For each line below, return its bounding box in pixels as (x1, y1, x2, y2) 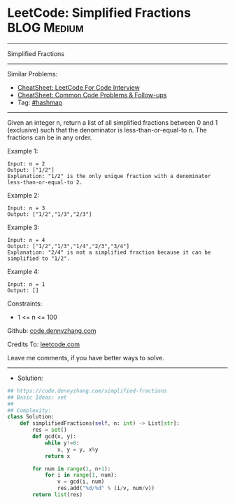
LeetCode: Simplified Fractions (7, 5, 191, 21)
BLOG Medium (7, 20, 84, 36)
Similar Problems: (7, 69, 58, 78)
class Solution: (7, 414, 55, 421)
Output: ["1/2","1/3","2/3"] (7, 210, 92, 218)
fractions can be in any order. (7, 133, 92, 142)
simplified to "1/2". (7, 254, 71, 262)
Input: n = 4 (7, 236, 45, 243)
